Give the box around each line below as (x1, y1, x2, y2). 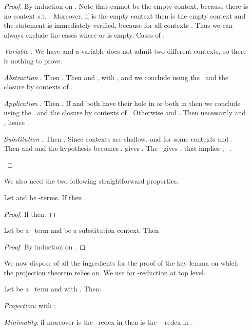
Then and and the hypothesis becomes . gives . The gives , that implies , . (4, 143, 232, 153)
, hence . (4, 117, 29, 127)
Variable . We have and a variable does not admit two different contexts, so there (4, 46, 247, 56)
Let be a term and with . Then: (4, 284, 101, 294)
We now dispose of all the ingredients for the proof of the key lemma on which (4, 258, 238, 268)
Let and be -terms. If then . (4, 192, 86, 202)
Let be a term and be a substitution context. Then (4, 225, 159, 235)
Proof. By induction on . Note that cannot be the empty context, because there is (4, 1, 248, 11)
